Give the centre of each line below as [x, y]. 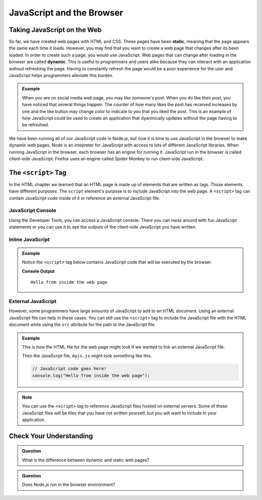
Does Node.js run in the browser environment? [69, 484]
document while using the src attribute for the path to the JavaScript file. [82, 324]
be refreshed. [36, 125]
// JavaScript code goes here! [69, 369]
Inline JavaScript [29, 239]
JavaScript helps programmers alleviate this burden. [61, 76]
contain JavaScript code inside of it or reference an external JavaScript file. [84, 198]
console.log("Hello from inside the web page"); [91, 375]
